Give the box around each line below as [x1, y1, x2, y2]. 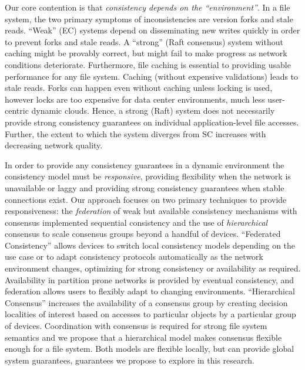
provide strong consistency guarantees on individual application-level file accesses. [5, 116, 299, 128]
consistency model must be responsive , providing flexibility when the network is [5, 170, 291, 182]
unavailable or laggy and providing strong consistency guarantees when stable [5, 181, 284, 194]
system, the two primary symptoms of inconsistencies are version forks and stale [5, 12, 293, 25]
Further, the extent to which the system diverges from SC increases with [5, 127, 266, 140]
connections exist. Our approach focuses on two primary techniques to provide [5, 193, 287, 205]
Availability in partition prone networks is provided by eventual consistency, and [5, 273, 294, 286]
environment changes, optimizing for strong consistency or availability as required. [5, 262, 301, 274]
